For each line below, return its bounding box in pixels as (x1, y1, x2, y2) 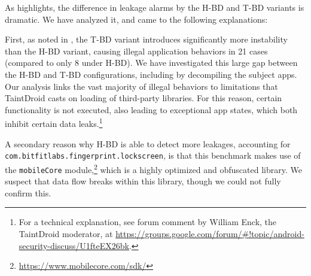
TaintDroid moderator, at (19, 227, 113, 239)
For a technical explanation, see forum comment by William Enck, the (19, 216, 277, 228)
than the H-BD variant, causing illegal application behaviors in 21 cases (5, 44, 268, 57)
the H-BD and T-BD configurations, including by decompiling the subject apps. (5, 68, 297, 80)
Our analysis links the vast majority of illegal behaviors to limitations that (5, 80, 278, 92)
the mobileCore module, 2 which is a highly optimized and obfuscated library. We (5, 161, 302, 175)
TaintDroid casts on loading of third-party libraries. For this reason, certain (5, 92, 282, 104)
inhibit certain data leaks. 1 (5, 116, 103, 129)
